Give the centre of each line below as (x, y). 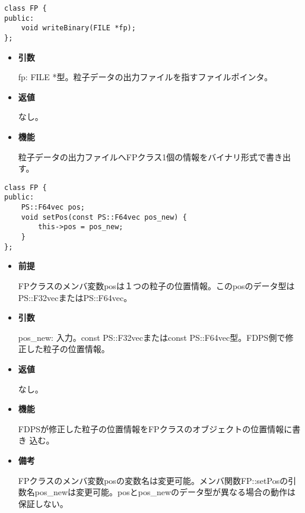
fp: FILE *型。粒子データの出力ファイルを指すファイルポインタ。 (145, 77)
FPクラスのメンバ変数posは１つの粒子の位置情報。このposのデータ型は (156, 285)
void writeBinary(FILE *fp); (78, 28)
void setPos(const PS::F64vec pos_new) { (104, 217)
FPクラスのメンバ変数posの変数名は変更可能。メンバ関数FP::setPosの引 (157, 480)
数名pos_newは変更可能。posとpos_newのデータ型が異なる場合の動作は (157, 492)
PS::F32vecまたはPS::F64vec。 (75, 297)
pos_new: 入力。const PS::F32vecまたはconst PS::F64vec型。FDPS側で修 (156, 337)
